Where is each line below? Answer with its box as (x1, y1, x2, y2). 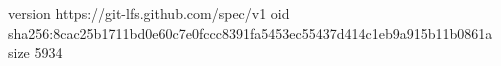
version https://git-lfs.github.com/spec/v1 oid (8, 3, 290, 23)
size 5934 (8, 42, 63, 63)
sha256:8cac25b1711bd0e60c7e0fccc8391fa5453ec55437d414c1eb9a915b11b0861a (8, 22, 493, 43)
